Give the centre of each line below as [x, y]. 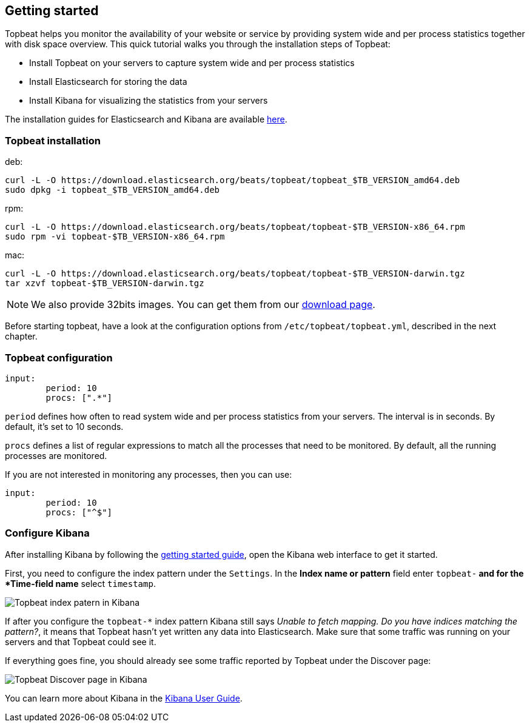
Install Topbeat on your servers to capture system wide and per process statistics [192, 63]
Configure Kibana [47, 533]
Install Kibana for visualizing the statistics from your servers [149, 101]
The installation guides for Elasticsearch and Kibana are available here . [146, 119]
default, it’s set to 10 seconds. [64, 426]
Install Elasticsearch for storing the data [108, 82]
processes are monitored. [56, 455]
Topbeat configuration [59, 357]
